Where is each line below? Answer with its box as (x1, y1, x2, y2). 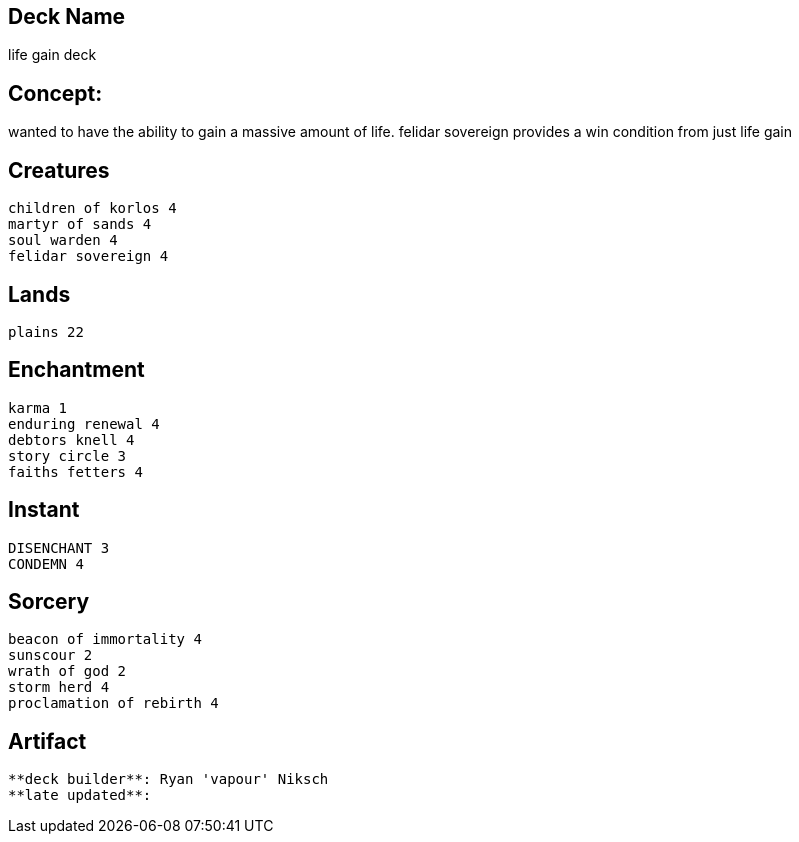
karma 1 (8, 399, 68, 416)
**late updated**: (8, 787, 152, 804)
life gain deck (8, 46, 97, 64)
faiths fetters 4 (8, 463, 143, 480)
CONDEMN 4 (8, 555, 84, 572)
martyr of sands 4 (8, 216, 152, 233)
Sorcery (8, 589, 90, 615)
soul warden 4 (8, 232, 118, 249)
